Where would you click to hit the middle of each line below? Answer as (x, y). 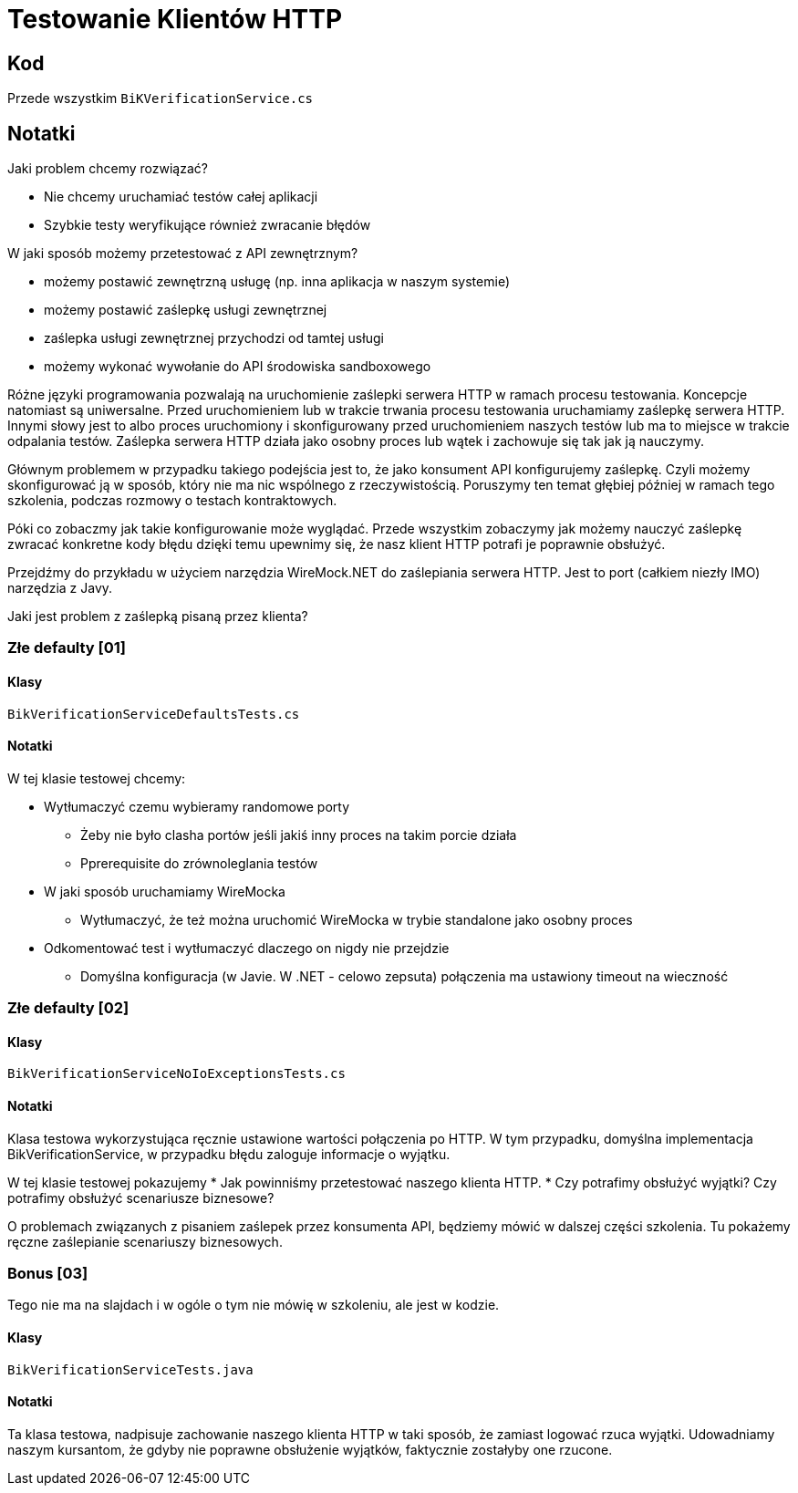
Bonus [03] (48, 1274)
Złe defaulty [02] (68, 1008)
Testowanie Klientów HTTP (175, 19)
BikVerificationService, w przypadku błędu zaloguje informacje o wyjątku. (229, 1154)
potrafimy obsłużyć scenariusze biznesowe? (141, 1198)
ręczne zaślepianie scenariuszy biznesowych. (145, 1241)
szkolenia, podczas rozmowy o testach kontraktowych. (172, 501)
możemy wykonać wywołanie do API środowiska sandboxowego (238, 367)
